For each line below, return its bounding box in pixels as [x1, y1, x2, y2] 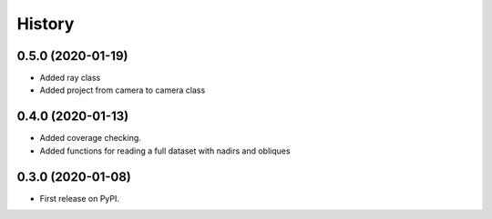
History [16, 14, 75, 34]
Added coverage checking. [39, 133, 141, 144]
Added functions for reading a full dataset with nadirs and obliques [39, 145, 291, 156]
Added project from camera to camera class [39, 85, 206, 95]
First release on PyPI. [39, 193, 120, 204]
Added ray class [39, 73, 101, 84]
